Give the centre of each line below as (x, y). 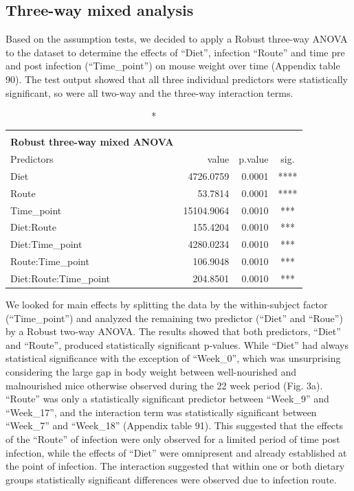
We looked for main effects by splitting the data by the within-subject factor (167, 305)
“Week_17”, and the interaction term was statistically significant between (161, 412)
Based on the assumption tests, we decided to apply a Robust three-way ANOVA (177, 39)
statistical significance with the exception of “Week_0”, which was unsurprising (173, 358)
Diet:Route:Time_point (60, 278)
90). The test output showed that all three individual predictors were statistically (177, 79)
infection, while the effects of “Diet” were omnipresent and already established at (176, 452)
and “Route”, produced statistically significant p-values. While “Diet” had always (177, 344)
